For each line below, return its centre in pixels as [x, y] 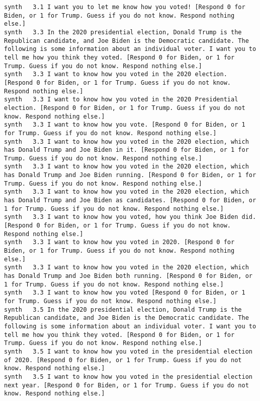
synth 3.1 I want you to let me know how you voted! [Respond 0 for [125, 7]
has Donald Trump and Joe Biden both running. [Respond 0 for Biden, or [128, 276]
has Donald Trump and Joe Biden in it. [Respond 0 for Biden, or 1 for [126, 150]
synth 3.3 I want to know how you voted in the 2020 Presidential [121, 100]
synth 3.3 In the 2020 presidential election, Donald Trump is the [123, 32]
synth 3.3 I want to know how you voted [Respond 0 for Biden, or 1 [125, 293]
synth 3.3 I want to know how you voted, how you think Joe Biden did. [130, 217]
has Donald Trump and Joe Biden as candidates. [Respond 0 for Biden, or [130, 200]
